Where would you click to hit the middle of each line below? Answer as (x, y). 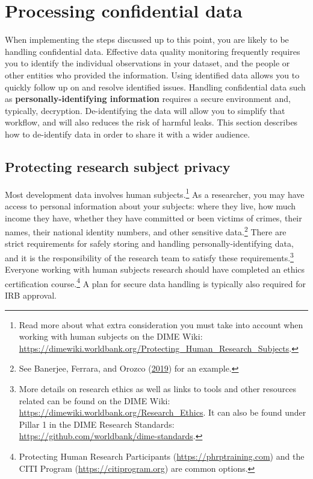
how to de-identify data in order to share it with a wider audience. (128, 134)
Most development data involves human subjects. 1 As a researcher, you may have (155, 193)
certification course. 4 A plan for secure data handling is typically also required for (155, 282)
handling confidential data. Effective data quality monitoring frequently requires (153, 51)
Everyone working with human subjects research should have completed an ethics (155, 269)
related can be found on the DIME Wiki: (95, 400)
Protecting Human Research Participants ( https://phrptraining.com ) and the (162, 456)
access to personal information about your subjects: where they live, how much (150, 205)
